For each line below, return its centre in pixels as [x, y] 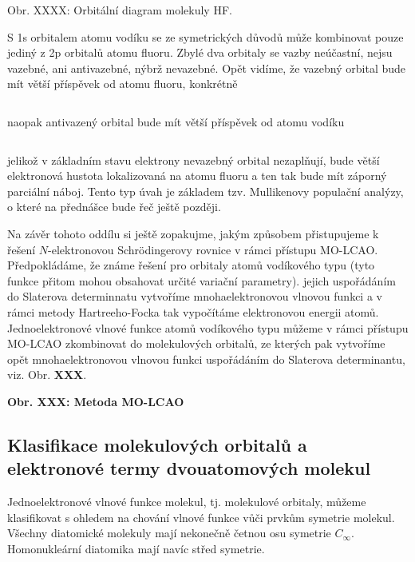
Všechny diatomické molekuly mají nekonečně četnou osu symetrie [169, 533]
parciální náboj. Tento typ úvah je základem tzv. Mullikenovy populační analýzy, [206, 191]
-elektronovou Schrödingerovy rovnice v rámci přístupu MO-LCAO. [213, 249]
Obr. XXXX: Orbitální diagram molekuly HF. [120, 10]
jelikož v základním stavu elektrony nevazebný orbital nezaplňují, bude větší [194, 159]
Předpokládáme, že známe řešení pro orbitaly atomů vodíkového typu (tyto [191, 265]
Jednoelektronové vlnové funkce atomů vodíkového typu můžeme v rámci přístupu [208, 327]
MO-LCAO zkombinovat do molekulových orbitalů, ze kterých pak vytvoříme [196, 343]
